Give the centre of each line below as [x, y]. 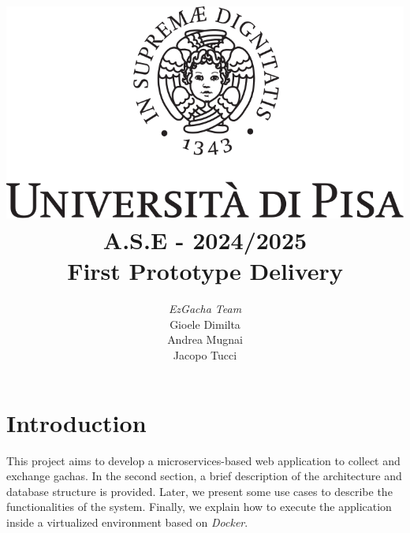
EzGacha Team [205, 309]
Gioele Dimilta [205, 324]
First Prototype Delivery [205, 271]
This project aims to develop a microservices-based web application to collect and [203, 460]
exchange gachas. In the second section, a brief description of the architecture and [204, 476]
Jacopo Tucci [205, 355]
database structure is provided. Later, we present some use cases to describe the [199, 491]
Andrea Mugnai [205, 339]
